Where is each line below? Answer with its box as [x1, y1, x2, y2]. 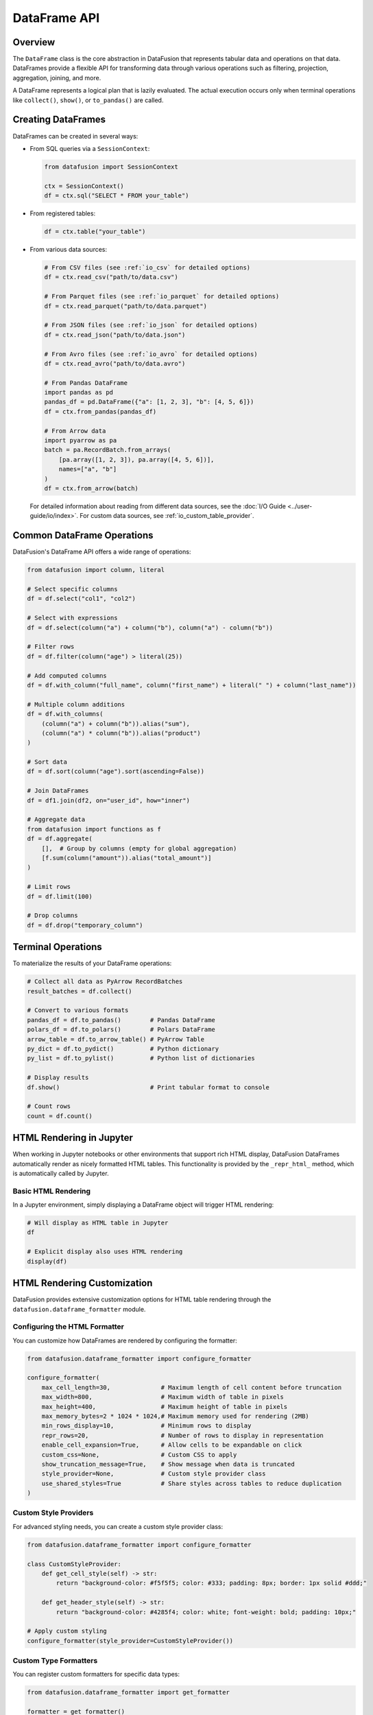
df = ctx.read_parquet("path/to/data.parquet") [44, 302, 207, 310]
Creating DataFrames [12, 114, 106, 126]
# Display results [27, 1074, 89, 1082]
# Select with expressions [27, 614, 118, 622]
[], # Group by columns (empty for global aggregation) [41, 844, 237, 852]
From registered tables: [29, 209, 96, 217]
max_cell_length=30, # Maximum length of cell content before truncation [41, 1383, 342, 1391]
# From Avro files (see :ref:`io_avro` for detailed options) [44, 350, 258, 358]
